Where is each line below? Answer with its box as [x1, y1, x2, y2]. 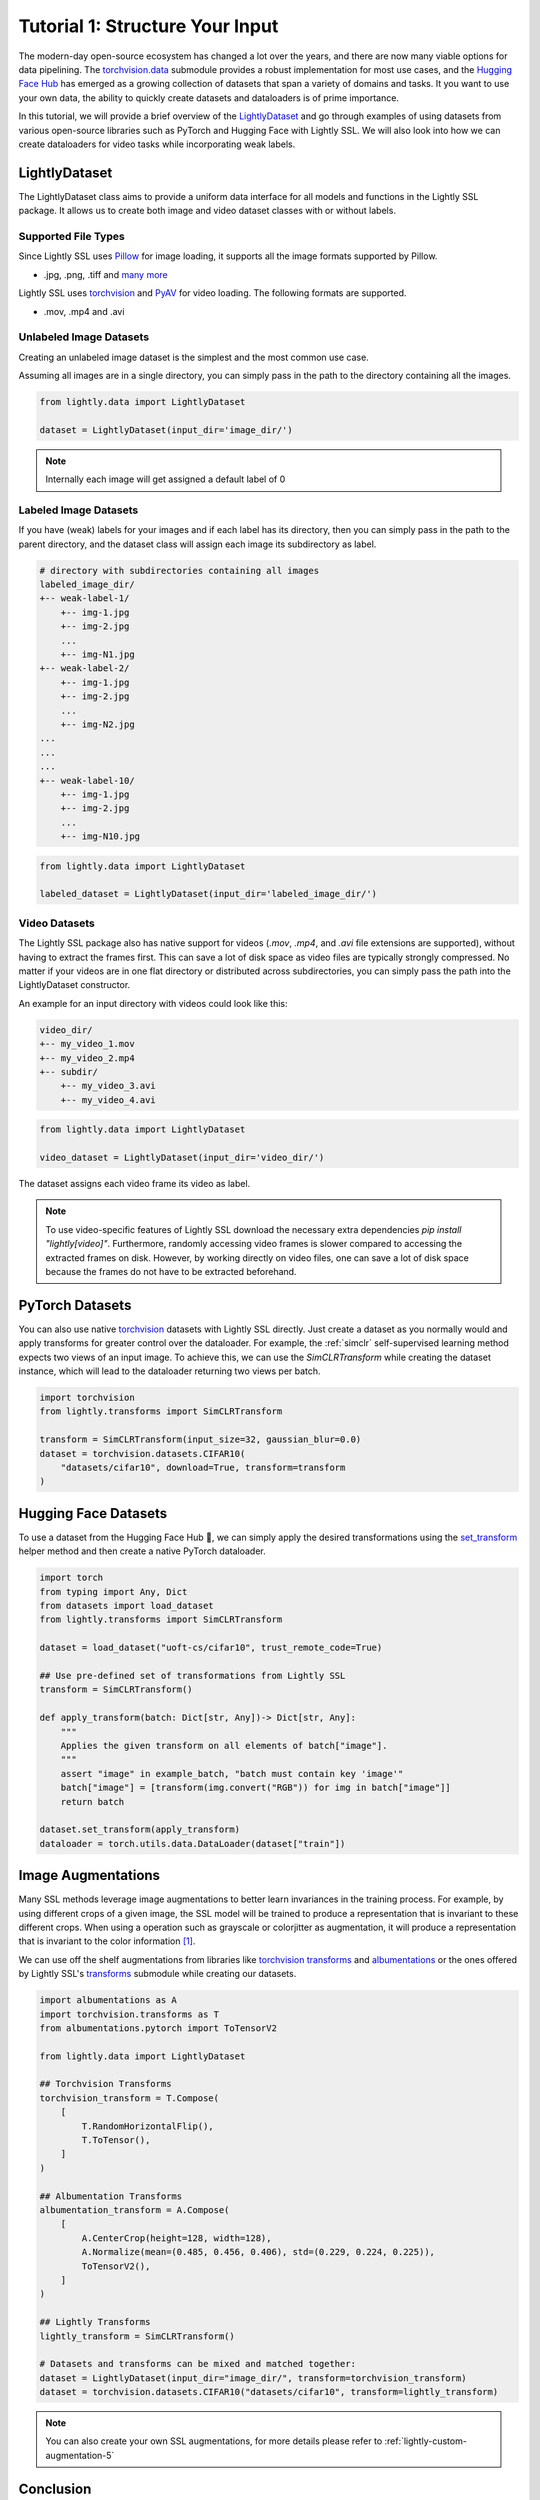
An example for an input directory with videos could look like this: [18, 997, 288, 1009]
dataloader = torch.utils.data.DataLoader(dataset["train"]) [39, 1838, 346, 1849]
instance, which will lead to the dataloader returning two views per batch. [18, 1365, 321, 1377]
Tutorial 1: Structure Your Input [18, 15, 279, 37]
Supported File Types [18, 229, 125, 243]
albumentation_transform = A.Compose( [39, 2205, 230, 2215]
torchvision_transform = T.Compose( [39, 2092, 220, 2104]
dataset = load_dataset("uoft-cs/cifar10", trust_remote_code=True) [39, 1642, 383, 1654]
